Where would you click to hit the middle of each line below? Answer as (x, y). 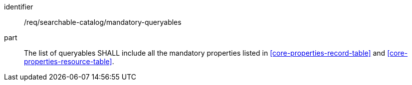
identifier (19, 7)
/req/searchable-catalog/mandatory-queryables (103, 22)
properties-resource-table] (68, 61)
